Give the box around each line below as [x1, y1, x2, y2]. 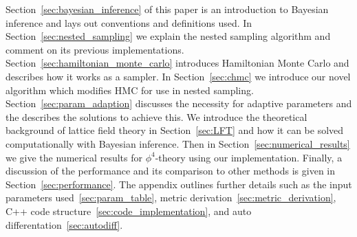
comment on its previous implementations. [6, 42, 184, 56]
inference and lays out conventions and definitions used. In [6, 15, 252, 30]
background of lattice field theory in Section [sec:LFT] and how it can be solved [6, 123, 344, 137]
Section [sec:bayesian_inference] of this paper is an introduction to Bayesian [6, 2, 329, 16]
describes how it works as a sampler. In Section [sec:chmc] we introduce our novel [6, 69, 351, 83]
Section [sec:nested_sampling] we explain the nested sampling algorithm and [6, 29, 331, 43]
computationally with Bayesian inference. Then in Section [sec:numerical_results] [6, 136, 350, 150]
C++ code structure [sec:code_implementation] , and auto [6, 203, 252, 218]
